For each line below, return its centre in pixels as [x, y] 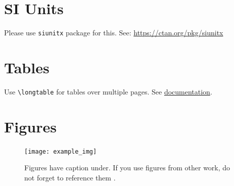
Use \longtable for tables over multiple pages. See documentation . [108, 91]
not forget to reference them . [70, 177]
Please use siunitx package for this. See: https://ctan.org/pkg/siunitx [114, 33]
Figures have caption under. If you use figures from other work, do [127, 168]
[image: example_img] [61, 151]
